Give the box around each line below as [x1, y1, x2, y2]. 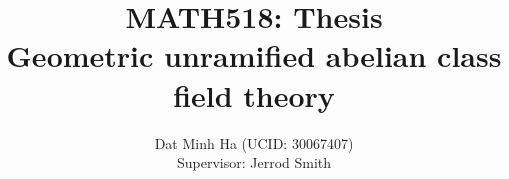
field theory [173, 74, 335, 115]
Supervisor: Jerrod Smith [176, 152, 332, 173]
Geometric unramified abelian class [6, 35, 502, 76]
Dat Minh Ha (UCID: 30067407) [154, 132, 354, 153]
